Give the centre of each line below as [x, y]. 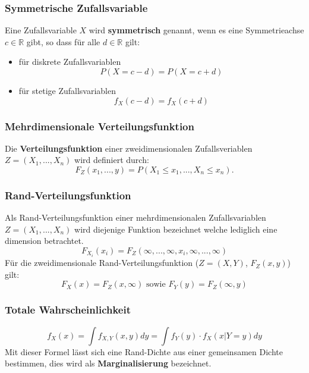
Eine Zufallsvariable [41, 30]
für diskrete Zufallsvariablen [70, 62]
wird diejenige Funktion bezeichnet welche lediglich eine [176, 229]
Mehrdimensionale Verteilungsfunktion [100, 126]
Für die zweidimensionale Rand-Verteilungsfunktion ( [102, 263]
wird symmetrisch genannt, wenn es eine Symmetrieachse [196, 30]
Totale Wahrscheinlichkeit [68, 310]
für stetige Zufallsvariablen [67, 90]
